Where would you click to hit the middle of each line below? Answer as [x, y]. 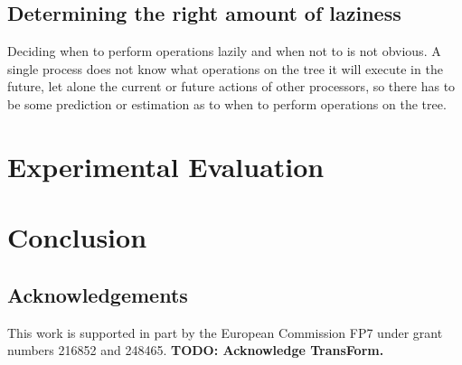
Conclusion [77, 237]
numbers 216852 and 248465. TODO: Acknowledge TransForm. [196, 350]
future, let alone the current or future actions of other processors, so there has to [231, 86]
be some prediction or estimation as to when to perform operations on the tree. [227, 103]
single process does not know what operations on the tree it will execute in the [225, 68]
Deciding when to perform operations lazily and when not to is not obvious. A [224, 51]
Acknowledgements [98, 294]
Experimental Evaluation [166, 166]
